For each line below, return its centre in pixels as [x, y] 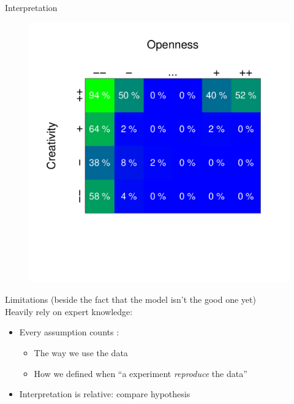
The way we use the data [81, 352]
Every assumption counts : [69, 332]
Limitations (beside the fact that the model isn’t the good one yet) [130, 299]
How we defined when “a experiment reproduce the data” [141, 373]
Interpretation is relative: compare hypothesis [105, 394]
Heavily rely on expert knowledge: [69, 311]
